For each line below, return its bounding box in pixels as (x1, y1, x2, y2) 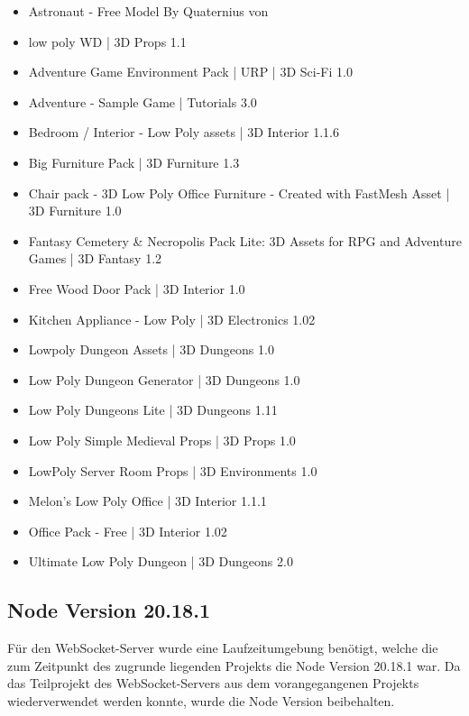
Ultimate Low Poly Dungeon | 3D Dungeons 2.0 (28, 552, 293, 571)
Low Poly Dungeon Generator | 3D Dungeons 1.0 (28, 370, 300, 389)
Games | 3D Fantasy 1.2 (28, 249, 162, 268)
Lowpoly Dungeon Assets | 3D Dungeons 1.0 (28, 340, 274, 359)
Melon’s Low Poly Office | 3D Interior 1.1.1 (28, 491, 267, 510)
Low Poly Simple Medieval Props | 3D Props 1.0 (28, 430, 296, 449)
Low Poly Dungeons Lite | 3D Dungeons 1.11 (28, 400, 278, 419)
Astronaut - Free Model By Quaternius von (28, 2, 269, 20)
